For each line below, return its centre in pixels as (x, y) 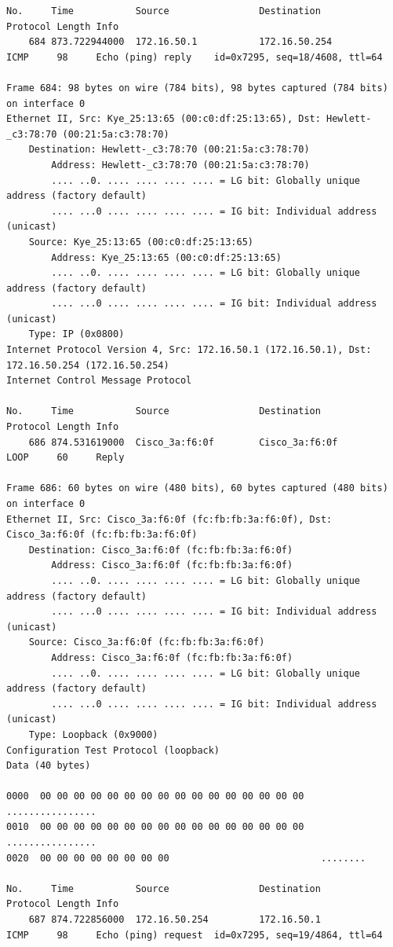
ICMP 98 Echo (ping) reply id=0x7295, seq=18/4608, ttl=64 (195, 57)
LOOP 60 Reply (65, 458)
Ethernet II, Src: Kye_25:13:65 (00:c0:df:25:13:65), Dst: (164, 119)
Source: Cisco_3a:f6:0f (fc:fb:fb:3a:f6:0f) (147, 642)
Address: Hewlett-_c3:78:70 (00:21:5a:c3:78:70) (180, 165)
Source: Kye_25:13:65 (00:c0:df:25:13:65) (141, 242)
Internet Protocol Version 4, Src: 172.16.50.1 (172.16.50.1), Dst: (189, 350)
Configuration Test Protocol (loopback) (113, 750)
